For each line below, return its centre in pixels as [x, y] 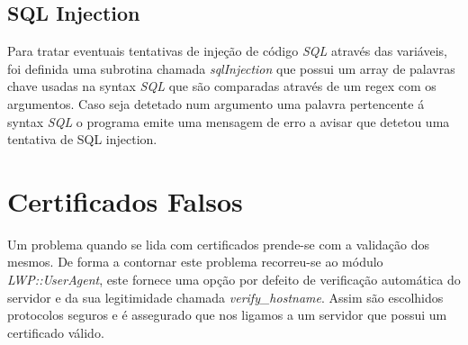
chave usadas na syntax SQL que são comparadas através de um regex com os [222, 86]
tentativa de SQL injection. [82, 139]
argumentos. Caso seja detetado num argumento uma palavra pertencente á [216, 103]
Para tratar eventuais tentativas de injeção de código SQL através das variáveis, [227, 51]
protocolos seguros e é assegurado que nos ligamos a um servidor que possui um [227, 315]
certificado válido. [56, 332]
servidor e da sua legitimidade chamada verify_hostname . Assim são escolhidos [225, 297]
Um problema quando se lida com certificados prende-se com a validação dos [218, 244]
